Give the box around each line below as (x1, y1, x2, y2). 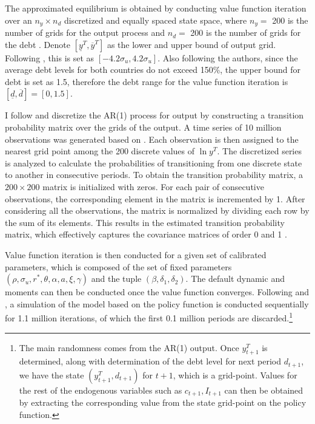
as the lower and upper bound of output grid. (107, 38, 276, 50)
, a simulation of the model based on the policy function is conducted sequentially (5, 297, 309, 310)
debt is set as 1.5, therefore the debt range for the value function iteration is (5, 75, 288, 87)
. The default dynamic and (185, 272, 285, 285)
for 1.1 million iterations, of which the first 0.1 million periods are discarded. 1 (5, 310, 293, 324)
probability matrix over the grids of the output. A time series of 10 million (5, 121, 282, 134)
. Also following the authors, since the (157, 51, 298, 64)
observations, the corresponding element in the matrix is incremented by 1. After (5, 192, 305, 205)
